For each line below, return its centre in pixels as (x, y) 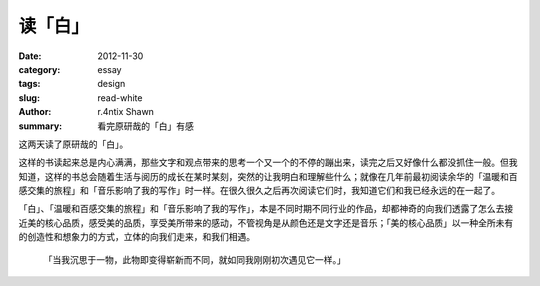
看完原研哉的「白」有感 (145, 126)
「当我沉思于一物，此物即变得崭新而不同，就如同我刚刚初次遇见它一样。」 (194, 259)
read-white (120, 97)
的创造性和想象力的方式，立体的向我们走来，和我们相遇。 (136, 237)
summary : (40, 126)
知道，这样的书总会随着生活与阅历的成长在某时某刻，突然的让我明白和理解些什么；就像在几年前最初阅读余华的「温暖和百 (268, 176)
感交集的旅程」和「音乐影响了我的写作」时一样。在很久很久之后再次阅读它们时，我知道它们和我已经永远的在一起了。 (259, 191)
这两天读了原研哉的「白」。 (73, 144)
